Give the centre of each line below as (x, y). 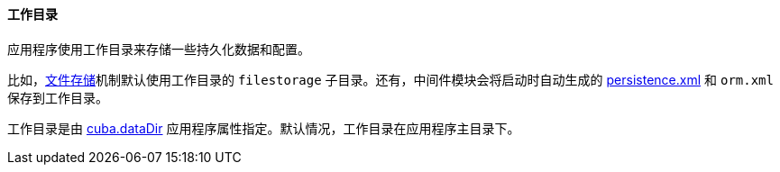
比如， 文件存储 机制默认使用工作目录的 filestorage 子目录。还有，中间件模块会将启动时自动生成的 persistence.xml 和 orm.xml (390, 79)
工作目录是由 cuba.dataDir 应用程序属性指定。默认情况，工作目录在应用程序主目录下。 (264, 128)
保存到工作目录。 (58, 97)
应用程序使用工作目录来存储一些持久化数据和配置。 (159, 49)
